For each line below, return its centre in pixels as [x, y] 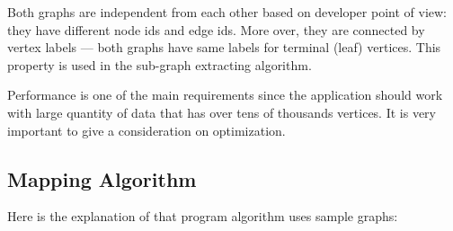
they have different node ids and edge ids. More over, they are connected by [216, 29]
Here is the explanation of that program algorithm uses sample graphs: [203, 216]
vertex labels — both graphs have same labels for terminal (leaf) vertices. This [224, 47]
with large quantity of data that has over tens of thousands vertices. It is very [222, 112]
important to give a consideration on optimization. [147, 130]
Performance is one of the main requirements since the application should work [225, 95]
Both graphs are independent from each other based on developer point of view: [227, 12]
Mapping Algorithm [102, 178]
